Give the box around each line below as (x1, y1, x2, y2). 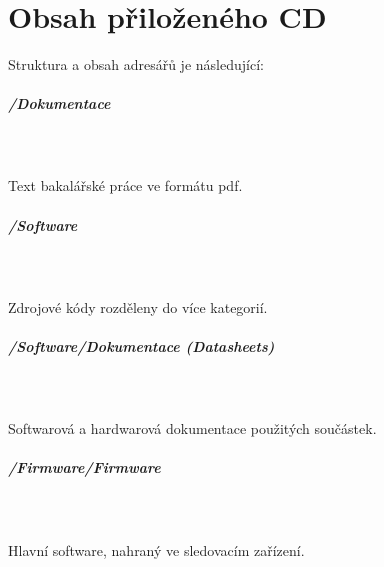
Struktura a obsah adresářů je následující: (8, 54, 264, 75)
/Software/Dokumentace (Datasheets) (8, 336, 275, 356)
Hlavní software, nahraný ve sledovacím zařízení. (8, 539, 305, 560)
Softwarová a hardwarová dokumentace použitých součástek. (8, 418, 377, 439)
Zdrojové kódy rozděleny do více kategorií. (8, 296, 268, 317)
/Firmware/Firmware (8, 457, 161, 478)
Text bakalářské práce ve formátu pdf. (8, 175, 243, 196)
